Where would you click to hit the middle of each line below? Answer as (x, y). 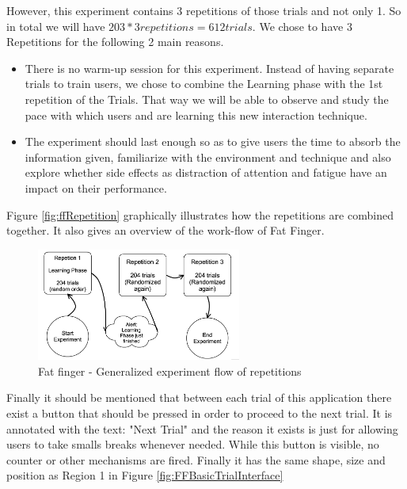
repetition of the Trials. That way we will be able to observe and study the (207, 99)
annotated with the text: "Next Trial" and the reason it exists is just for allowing (202, 428)
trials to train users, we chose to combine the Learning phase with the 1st (204, 84)
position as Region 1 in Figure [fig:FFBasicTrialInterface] (145, 475)
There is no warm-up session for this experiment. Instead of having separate (209, 68)
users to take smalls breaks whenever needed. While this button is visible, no (193, 444)
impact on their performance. (96, 187)
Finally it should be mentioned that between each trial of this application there (199, 397)
